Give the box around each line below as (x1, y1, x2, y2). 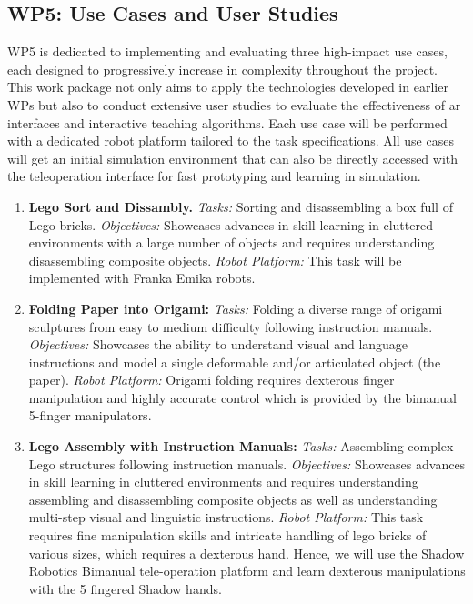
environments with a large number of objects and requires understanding (28, 233, 435, 252)
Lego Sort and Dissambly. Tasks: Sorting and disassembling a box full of (28, 196, 453, 216)
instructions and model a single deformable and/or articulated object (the (28, 352, 441, 371)
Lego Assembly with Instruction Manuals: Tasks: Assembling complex (28, 437, 454, 456)
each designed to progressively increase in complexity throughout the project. (7, 59, 438, 78)
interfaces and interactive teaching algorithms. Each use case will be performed (7, 113, 448, 132)
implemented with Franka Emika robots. (28, 268, 256, 287)
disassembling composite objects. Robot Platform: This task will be (28, 250, 402, 269)
